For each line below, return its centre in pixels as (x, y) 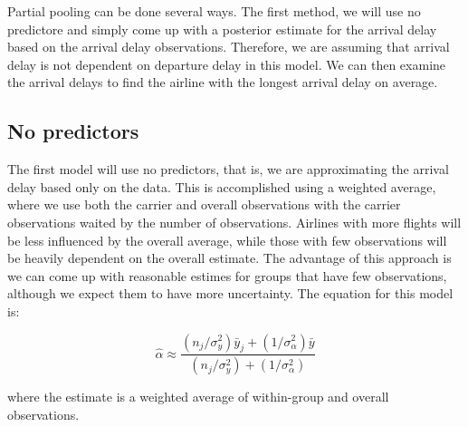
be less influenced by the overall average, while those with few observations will (227, 240)
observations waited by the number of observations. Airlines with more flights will (234, 222)
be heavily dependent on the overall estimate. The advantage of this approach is (229, 258)
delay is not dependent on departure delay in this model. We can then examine (227, 64)
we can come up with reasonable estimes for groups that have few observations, (227, 275)
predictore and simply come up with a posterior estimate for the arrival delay (222, 29)
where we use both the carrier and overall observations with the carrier (204, 204)
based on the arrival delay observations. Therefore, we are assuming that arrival (229, 47)
